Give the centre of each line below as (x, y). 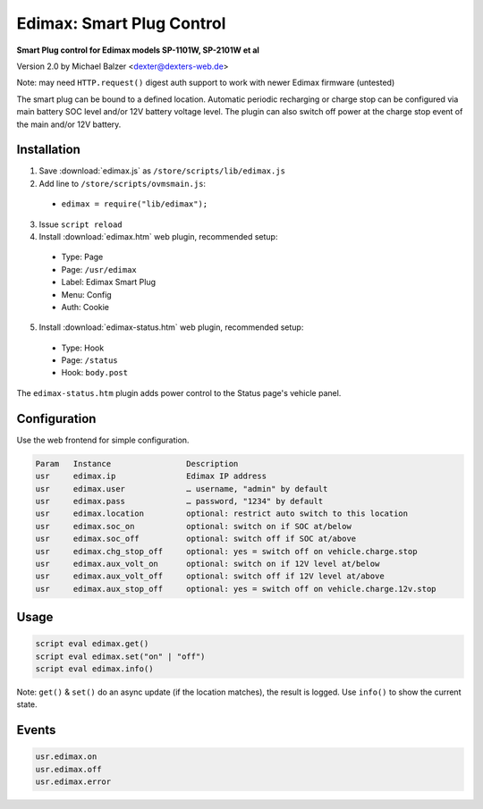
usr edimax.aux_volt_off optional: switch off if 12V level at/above (210, 576)
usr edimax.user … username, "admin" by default (182, 489)
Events (36, 730)
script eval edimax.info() (94, 669)
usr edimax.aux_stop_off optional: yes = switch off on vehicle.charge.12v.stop (236, 589)
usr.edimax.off (68, 769)
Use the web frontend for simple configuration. (103, 440)
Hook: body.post (95, 373)
